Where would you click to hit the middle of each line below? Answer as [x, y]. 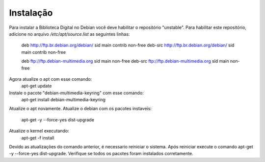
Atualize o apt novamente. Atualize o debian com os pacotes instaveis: [80, 109]
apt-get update [37, 86]
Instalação [31, 13]
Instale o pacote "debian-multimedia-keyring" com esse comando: [77, 93]
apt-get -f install [38, 138]
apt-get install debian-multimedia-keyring [63, 100]
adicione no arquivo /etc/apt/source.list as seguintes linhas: [69, 34]
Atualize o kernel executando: [39, 131]
